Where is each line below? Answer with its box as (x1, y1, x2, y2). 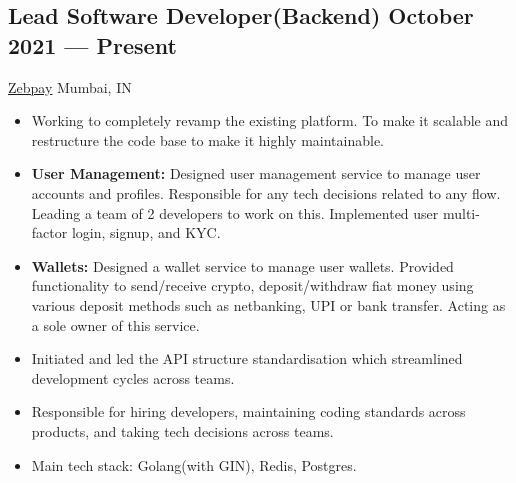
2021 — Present (8, 29, 177, 60)
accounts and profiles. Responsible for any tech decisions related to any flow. (31, 182, 501, 203)
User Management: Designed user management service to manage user (31, 163, 481, 184)
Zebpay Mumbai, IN (8, 76, 132, 97)
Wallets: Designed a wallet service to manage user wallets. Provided (31, 255, 454, 276)
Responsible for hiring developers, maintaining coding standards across (31, 401, 466, 422)
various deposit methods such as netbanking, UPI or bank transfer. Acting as (31, 294, 506, 315)
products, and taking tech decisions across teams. (31, 420, 334, 441)
